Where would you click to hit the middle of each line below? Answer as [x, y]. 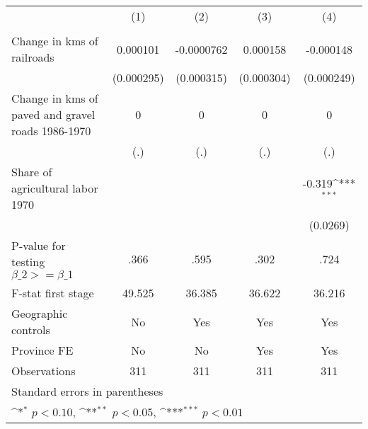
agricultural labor [55, 188]
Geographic [40, 313]
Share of [32, 172]
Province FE [42, 350]
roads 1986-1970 [51, 131]
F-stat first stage [53, 293]
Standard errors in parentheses [87, 391]
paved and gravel [53, 114]
